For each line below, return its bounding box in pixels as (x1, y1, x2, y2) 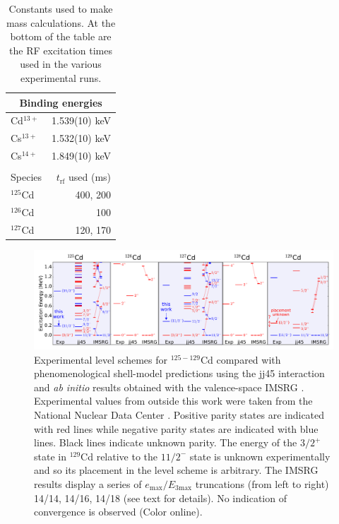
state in (34, 448, 66, 463)
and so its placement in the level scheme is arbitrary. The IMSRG (34, 463, 319, 477)
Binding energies (19, 95, 102, 109)
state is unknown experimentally (189, 448, 331, 463)
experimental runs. (20, 70, 102, 85)
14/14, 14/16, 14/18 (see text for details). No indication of (34, 490, 287, 505)
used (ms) (68, 169, 112, 184)
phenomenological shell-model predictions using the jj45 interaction (34, 366, 325, 381)
